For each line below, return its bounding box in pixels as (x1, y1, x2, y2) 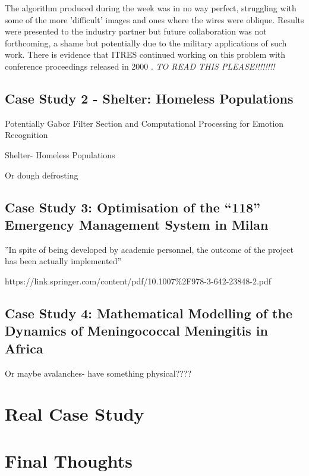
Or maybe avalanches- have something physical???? (5, 367, 192, 379)
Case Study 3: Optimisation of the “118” (5, 198, 261, 216)
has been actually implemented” (5, 255, 122, 267)
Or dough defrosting (5, 168, 78, 181)
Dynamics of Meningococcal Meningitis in (5, 321, 268, 340)
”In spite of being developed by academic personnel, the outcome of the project (5, 243, 294, 255)
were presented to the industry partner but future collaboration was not (5, 25, 267, 37)
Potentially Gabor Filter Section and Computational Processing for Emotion (5, 117, 284, 129)
